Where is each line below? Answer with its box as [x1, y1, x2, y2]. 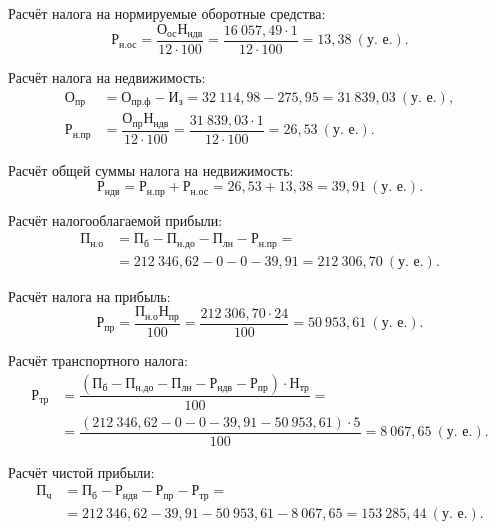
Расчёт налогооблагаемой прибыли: [8, 209, 223, 230]
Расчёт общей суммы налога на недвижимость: [8, 159, 294, 180]
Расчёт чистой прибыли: [8, 461, 155, 482]
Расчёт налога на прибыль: [8, 285, 171, 306]
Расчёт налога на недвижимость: [8, 67, 206, 88]
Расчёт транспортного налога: [8, 349, 188, 370]
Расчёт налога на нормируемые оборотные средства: [8, 3, 326, 23]
